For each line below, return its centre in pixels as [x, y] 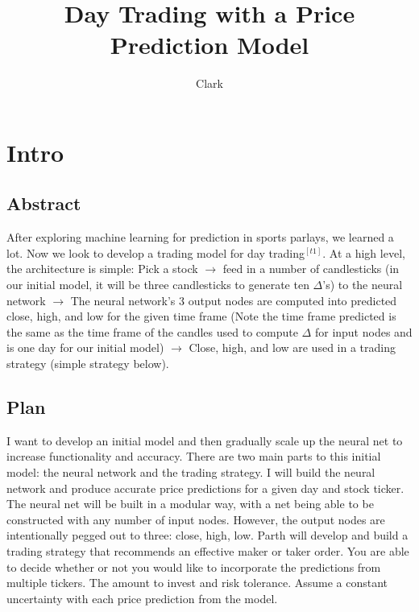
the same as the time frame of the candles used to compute [152, 331]
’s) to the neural [363, 285]
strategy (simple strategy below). [88, 364]
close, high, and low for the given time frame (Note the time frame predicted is [201, 316]
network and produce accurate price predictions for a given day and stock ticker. [205, 488]
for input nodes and [363, 331]
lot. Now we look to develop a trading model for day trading [156, 252]
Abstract [44, 203]
